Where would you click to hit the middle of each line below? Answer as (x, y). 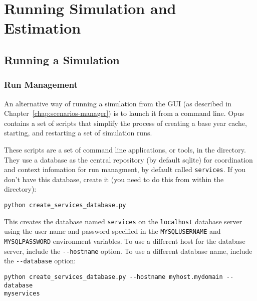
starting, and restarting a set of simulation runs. (78, 133)
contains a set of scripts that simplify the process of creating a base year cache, (125, 123)
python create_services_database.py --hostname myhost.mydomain (113, 277)
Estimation (43, 28)
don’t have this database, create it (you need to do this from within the (114, 179)
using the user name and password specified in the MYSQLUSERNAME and (112, 231)
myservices (22, 294)
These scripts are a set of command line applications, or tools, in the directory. (125, 149)
